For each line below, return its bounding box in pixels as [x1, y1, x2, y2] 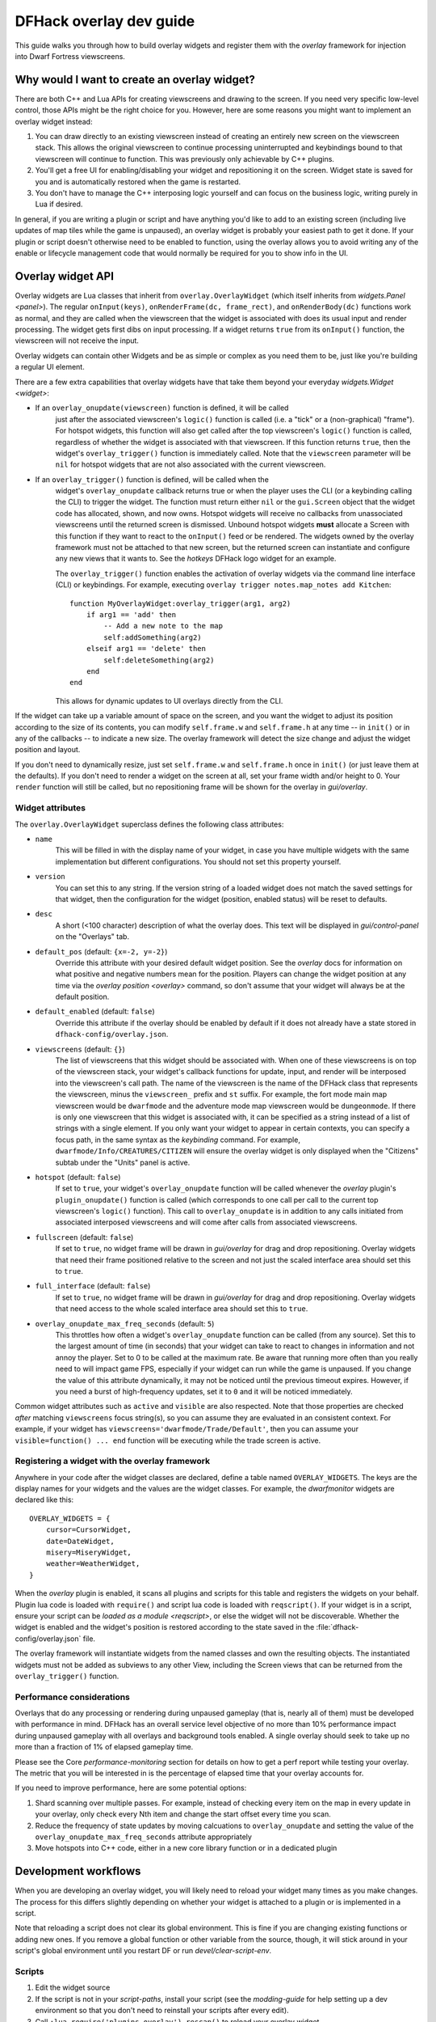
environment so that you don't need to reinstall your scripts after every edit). [35, 2006, 290, 2016]
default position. [55, 992, 110, 1002]
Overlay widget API [15, 269, 115, 283]
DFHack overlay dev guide [15, 12, 195, 30]
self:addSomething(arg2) [103, 632, 202, 642]
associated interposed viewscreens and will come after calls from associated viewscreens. [55, 1217, 358, 1227]
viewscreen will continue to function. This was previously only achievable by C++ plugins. [35, 154, 335, 163]
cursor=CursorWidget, [45, 1525, 132, 1534]
